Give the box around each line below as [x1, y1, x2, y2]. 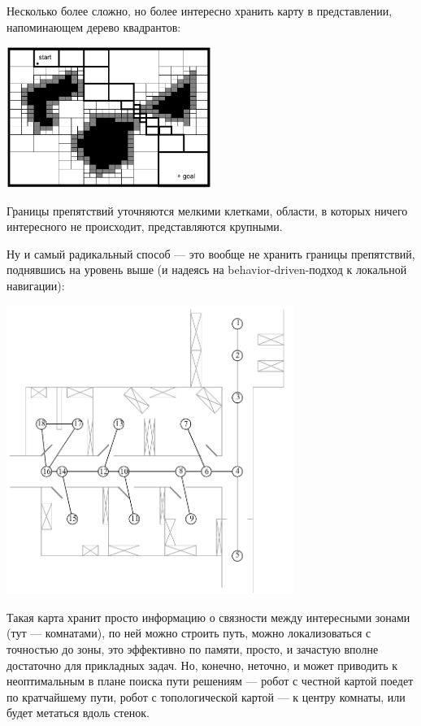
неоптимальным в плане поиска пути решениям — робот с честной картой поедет [7, 672, 414, 689]
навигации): [7, 277, 65, 294]
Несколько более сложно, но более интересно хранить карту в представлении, [7, 2, 393, 19]
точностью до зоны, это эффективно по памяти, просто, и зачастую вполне [7, 641, 379, 658]
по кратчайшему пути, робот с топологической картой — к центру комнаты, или [7, 688, 406, 705]
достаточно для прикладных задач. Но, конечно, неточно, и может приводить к [7, 656, 397, 673]
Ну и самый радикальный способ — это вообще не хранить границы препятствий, [7, 245, 415, 262]
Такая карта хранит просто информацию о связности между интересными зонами [7, 608, 410, 625]
